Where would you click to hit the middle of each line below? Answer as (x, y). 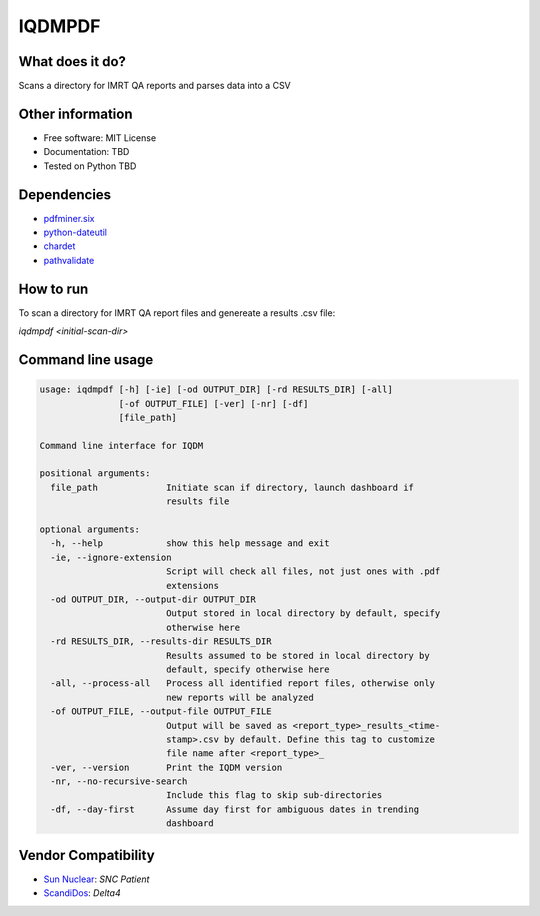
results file (197, 501)
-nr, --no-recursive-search (119, 781)
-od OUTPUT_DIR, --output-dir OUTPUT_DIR (153, 599)
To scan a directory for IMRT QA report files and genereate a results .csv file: (177, 312)
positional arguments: (95, 473)
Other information (75, 113)
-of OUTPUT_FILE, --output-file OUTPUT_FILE (161, 711)
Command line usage (86, 359)
